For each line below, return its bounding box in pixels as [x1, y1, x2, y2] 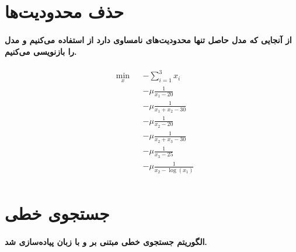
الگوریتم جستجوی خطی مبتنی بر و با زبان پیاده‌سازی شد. [5, 235, 207, 247]
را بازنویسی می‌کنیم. [5, 45, 77, 57]
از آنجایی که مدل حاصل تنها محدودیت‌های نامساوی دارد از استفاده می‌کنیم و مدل [5, 33, 292, 45]
